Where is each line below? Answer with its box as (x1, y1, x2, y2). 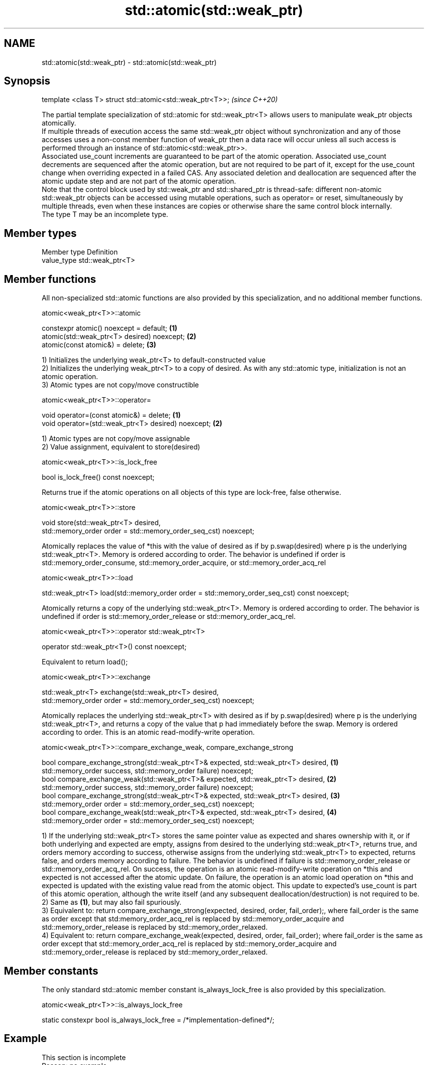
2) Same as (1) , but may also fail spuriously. (42, 898, 182, 907)
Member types (4, 227, 77, 239)
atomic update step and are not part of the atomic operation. (42, 177, 236, 186)
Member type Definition (42, 248, 118, 256)
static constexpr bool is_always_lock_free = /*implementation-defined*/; (42, 1015, 275, 1024)
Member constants (4, 964, 98, 977)
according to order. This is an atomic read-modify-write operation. (42, 728, 255, 737)
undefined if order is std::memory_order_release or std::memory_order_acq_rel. (42, 612, 296, 621)
